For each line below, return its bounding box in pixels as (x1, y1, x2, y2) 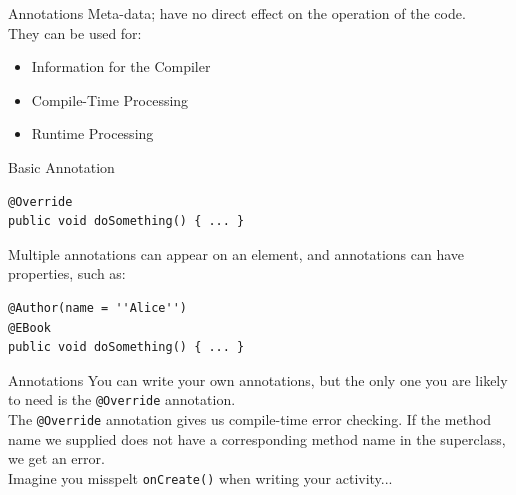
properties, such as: (8, 263, 126, 284)
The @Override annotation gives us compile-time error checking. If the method (8, 408, 492, 429)
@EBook (8, 320, 51, 335)
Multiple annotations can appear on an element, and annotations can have (8, 243, 465, 264)
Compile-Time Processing (31, 89, 189, 110)
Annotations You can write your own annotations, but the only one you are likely (8, 369, 508, 390)
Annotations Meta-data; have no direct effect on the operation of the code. (8, 3, 466, 23)
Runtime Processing (31, 123, 154, 144)
